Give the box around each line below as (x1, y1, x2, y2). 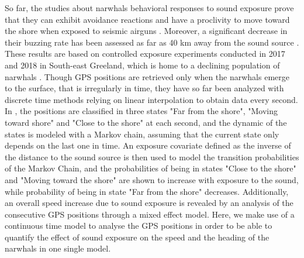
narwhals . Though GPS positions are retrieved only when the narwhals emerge (5, 70, 289, 82)
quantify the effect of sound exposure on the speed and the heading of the (5, 231, 270, 243)
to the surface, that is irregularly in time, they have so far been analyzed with (5, 82, 284, 94)
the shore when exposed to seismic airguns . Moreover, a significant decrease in (5, 25, 288, 37)
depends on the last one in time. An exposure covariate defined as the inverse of (5, 139, 291, 152)
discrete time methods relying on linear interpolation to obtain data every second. (5, 93, 298, 105)
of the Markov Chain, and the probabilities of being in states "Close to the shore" (5, 162, 296, 174)
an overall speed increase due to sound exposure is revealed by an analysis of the (5, 197, 293, 209)
